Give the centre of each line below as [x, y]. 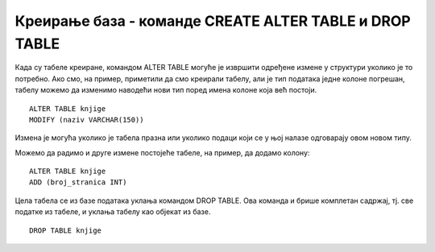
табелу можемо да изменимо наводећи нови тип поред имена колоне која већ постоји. [166, 90]
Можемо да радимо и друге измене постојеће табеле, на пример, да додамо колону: [162, 152]
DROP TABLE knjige [66, 230]
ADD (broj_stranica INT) [78, 182]
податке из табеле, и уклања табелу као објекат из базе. [113, 212]
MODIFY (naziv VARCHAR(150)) [87, 120]
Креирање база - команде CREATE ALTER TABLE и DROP [213, 21]
